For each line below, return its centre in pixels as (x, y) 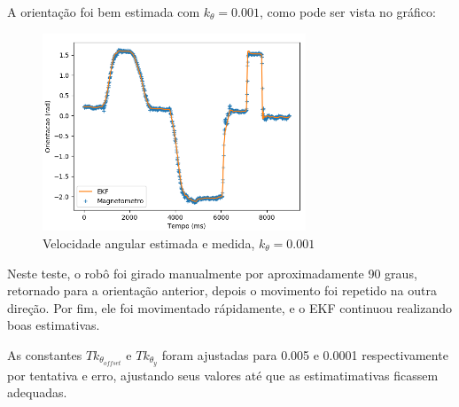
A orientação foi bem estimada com (104, 12)
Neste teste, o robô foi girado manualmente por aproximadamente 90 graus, (212, 273)
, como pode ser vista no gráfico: (348, 12)
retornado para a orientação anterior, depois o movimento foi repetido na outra (222, 290)
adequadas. (37, 392)
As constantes (45, 354)
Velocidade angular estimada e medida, (149, 243)
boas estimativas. (54, 325)
